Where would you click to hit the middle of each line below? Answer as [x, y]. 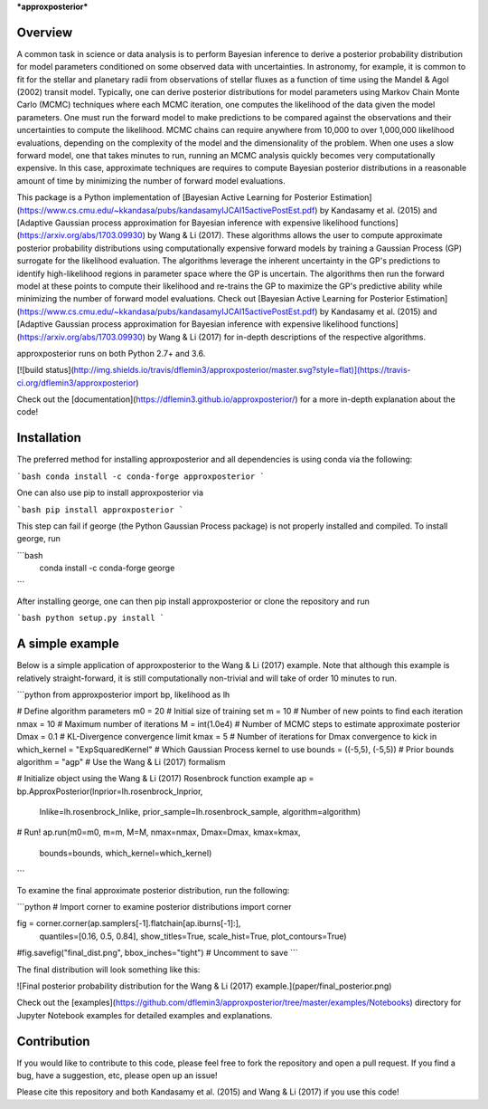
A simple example [68, 644]
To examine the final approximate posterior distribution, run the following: [153, 890]
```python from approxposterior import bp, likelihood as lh [123, 694]
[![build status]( [45, 370]
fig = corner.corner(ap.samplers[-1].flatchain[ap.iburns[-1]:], [129, 923]
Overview [45, 32]
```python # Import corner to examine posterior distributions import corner [154, 907]
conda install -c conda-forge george [107, 568]
